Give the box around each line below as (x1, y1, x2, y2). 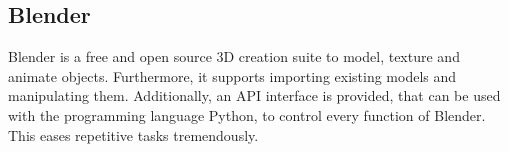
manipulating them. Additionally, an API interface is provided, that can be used (8, 85, 501, 106)
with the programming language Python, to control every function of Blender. (8, 104, 486, 125)
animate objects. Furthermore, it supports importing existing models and (8, 65, 457, 86)
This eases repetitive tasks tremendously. (8, 124, 259, 145)
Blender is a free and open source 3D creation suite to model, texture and (8, 46, 460, 67)
